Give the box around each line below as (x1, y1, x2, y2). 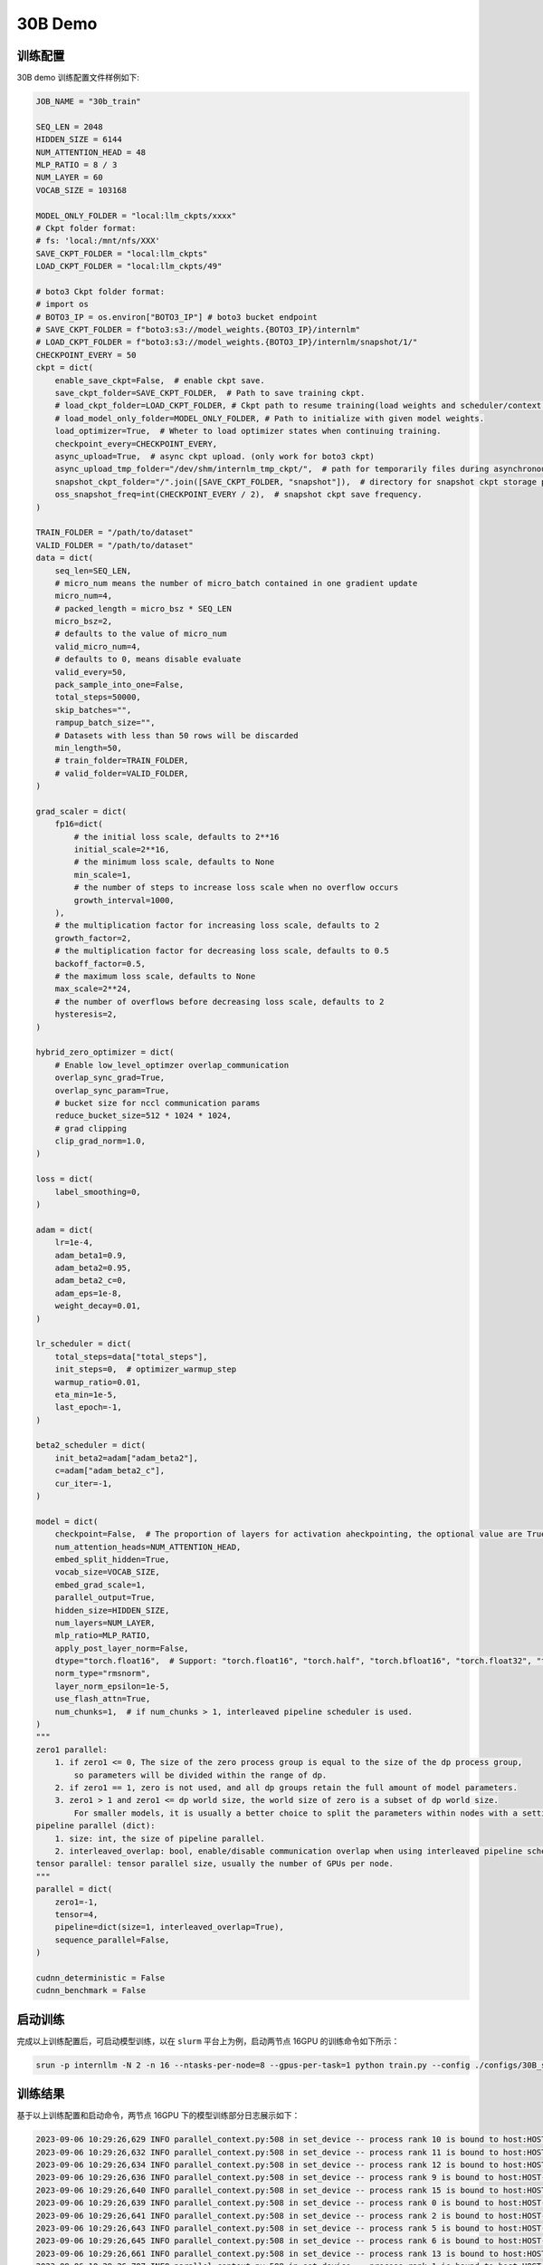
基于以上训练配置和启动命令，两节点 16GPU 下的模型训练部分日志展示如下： (16, 2110, 300, 2121)
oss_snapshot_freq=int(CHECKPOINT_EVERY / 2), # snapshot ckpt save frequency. (54, 489, 423, 500)
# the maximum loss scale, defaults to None (54, 971, 256, 981)
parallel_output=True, (54, 1593, 156, 1603)
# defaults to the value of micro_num (54, 629, 227, 639)
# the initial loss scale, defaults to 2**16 (73, 832, 280, 842)
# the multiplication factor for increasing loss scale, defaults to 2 (54, 920, 380, 930)
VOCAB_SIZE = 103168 (35, 185, 127, 195)
